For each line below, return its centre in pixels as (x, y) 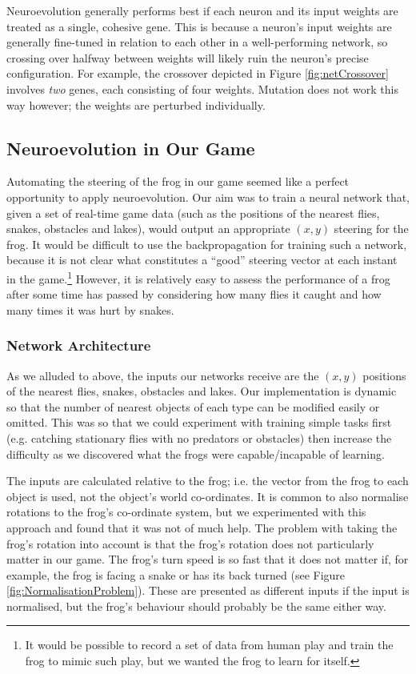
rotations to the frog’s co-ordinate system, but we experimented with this (186, 512)
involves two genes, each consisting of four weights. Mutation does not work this (202, 88)
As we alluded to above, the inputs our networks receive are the (163, 375)
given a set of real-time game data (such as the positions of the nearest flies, (193, 213)
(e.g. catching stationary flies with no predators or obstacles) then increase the (199, 437)
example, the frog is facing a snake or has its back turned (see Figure (176, 574)
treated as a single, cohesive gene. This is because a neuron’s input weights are (199, 26)
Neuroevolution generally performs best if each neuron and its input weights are (202, 10)
